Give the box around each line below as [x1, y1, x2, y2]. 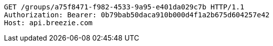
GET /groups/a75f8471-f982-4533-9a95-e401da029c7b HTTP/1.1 [4, 3, 244, 11]
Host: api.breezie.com [4, 19, 93, 27]
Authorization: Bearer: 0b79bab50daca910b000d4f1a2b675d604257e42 [4, 11, 270, 19]
